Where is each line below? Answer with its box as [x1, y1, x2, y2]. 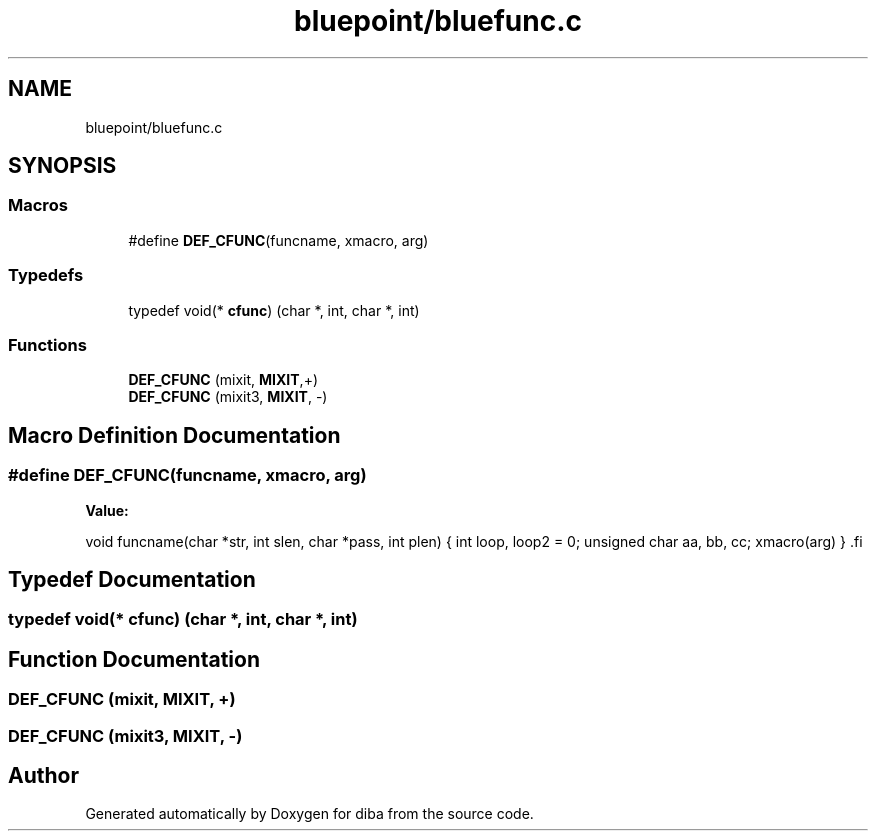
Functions [8, 334, 87, 355]
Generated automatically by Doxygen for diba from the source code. [85, 805, 534, 823]
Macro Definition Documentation [8, 422, 341, 448]
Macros [8, 195, 68, 216]
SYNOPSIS [8, 153, 117, 179]
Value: [85, 501, 129, 519]
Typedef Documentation [8, 566, 256, 592]
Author [8, 763, 79, 789]
